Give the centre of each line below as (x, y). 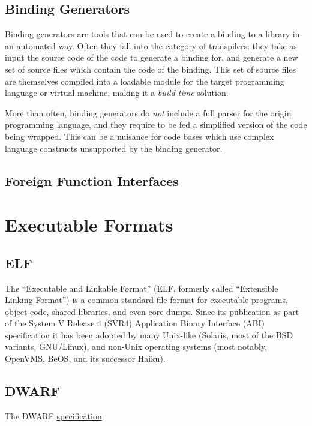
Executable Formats (89, 225)
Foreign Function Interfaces (92, 180)
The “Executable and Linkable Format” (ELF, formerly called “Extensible (142, 288)
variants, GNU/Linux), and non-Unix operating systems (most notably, (136, 346)
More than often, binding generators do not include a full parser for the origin (148, 112)
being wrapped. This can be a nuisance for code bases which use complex (139, 136)
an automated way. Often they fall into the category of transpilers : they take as (151, 45)
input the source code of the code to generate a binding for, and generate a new (151, 57)
